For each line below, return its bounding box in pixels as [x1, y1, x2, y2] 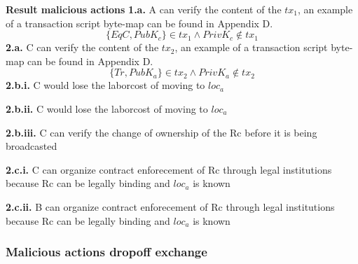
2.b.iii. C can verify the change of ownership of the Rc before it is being [6, 125, 317, 139]
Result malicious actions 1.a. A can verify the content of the [6, 2, 282, 16]
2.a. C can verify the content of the [6, 40, 159, 55]
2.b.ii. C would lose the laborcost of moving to [6, 101, 208, 116]
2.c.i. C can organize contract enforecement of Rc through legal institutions [6, 162, 332, 176]
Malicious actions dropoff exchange [6, 243, 207, 260]
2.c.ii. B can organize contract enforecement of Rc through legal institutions [6, 199, 335, 214]
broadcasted [6, 139, 57, 153]
